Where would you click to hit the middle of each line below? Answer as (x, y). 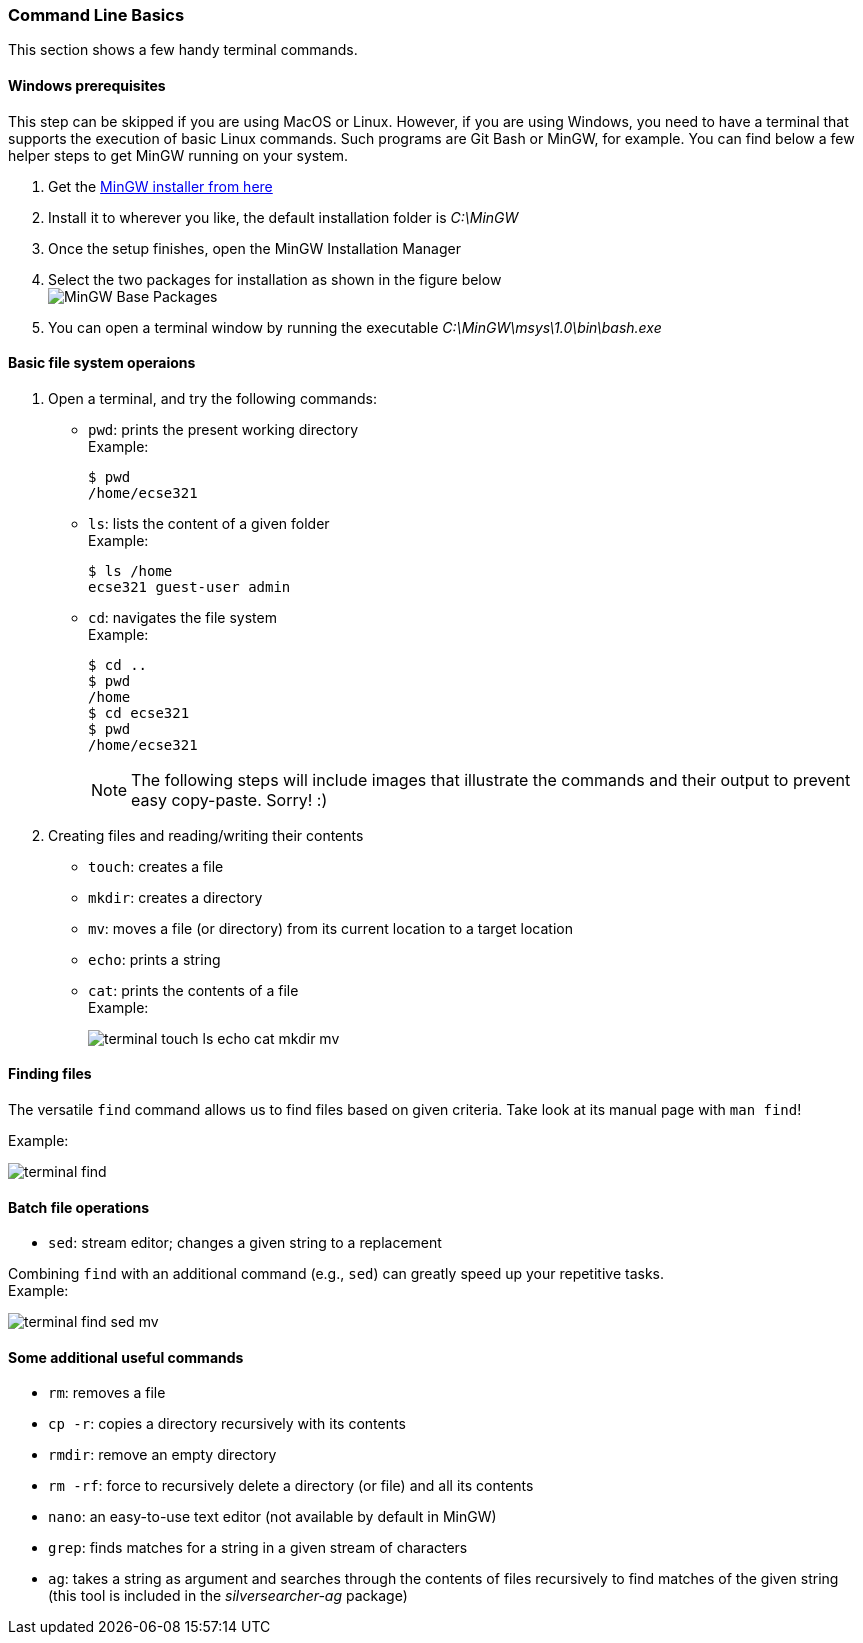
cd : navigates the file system (182, 617)
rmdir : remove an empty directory (162, 1455)
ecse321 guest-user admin (189, 586)
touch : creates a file (156, 866)
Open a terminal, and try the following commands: (212, 398)
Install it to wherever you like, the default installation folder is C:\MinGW (283, 217)
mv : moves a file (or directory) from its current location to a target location (331, 928)
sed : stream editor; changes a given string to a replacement (245, 1243)
